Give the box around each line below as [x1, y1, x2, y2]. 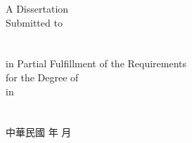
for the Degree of [6, 69, 79, 84]
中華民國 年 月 [6, 125, 72, 139]
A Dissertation [6, 1, 69, 15]
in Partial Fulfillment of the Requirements [6, 56, 187, 71]
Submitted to [6, 15, 63, 29]
